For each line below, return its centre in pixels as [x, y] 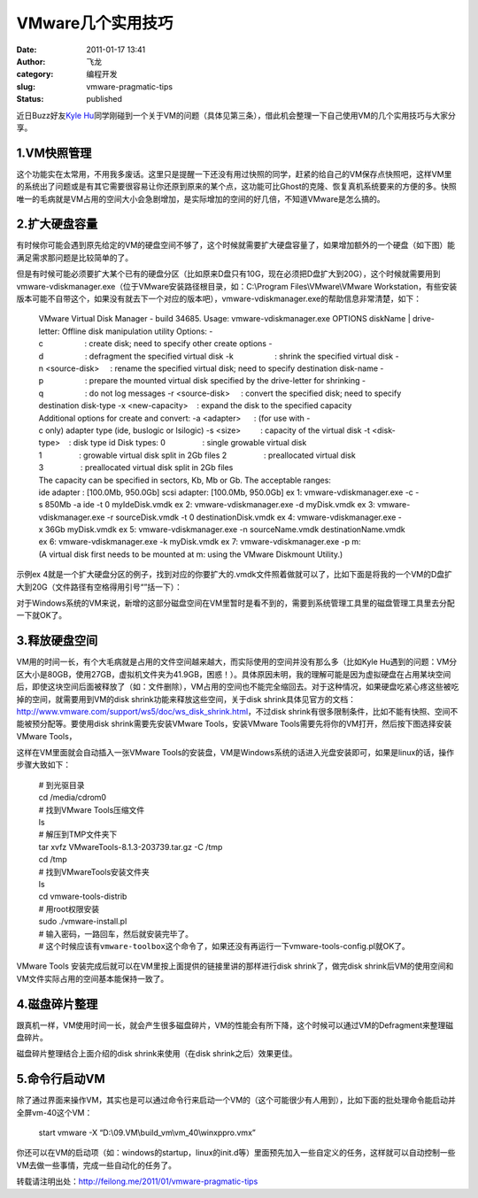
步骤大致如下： [43, 765]
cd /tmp [53, 860]
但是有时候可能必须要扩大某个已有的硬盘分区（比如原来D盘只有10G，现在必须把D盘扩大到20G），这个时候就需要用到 [228, 274]
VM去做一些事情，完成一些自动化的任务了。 [96, 1165]
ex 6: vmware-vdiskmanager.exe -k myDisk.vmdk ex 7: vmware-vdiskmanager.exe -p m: [200, 542]
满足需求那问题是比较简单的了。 [74, 258]
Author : [31, 61]
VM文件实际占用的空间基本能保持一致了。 [93, 978]
